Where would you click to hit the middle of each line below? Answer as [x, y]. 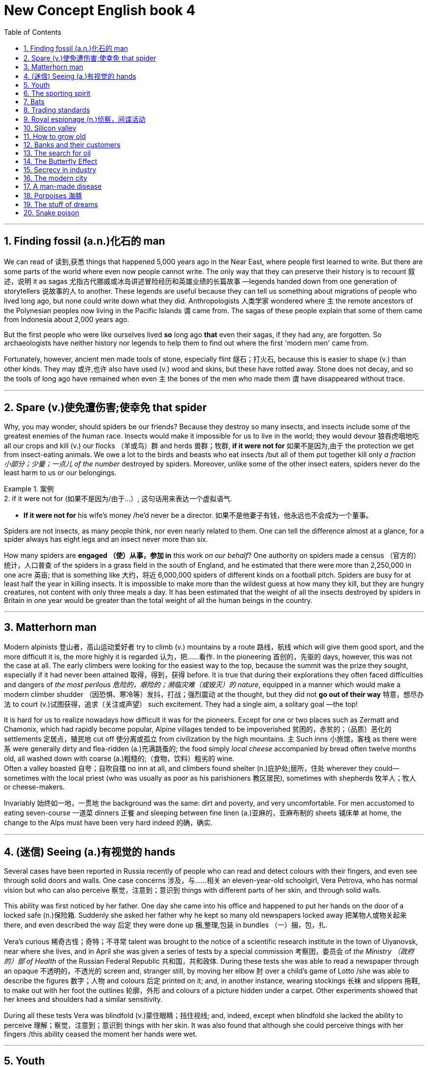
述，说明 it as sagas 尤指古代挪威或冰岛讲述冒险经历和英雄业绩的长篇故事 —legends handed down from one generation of [201, 281]
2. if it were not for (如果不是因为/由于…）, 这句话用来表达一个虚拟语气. [118, 499]
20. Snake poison [51, 212]
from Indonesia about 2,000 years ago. [67, 319]
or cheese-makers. [34, 787]
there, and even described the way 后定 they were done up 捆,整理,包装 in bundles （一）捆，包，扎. [166, 925]
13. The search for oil [57, 153]
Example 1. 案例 [29, 489]
